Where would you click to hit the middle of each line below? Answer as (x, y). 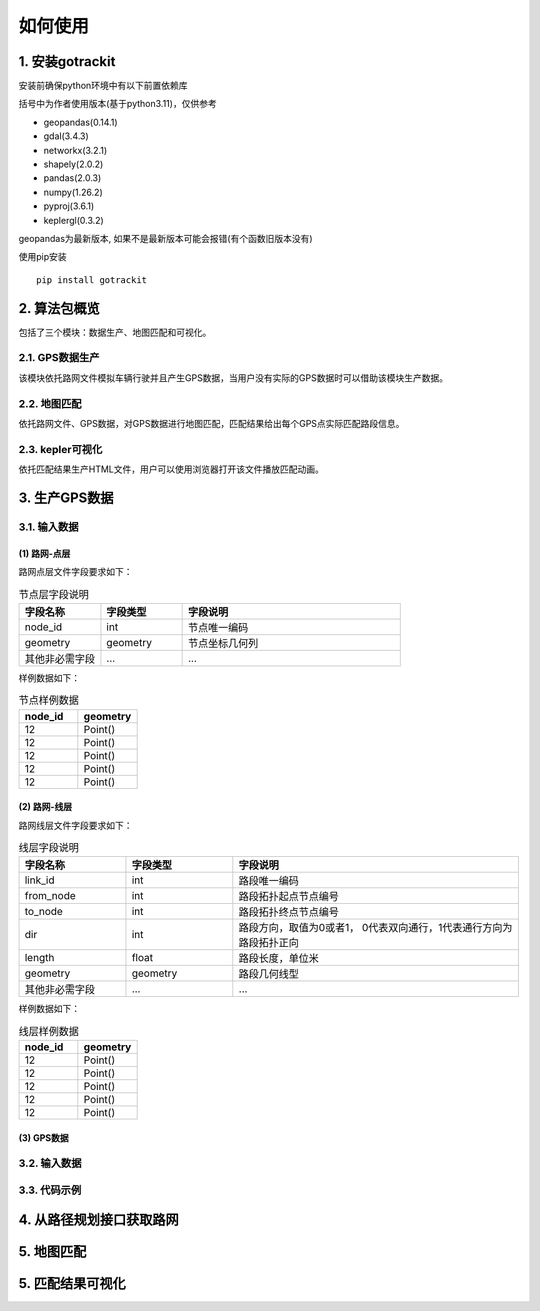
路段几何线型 (269, 974)
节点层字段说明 (54, 594)
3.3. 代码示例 (50, 1190)
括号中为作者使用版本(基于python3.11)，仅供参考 (117, 104)
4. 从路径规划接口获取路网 (98, 1219)
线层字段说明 (49, 848)
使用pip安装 (42, 257)
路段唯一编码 (269, 881)
